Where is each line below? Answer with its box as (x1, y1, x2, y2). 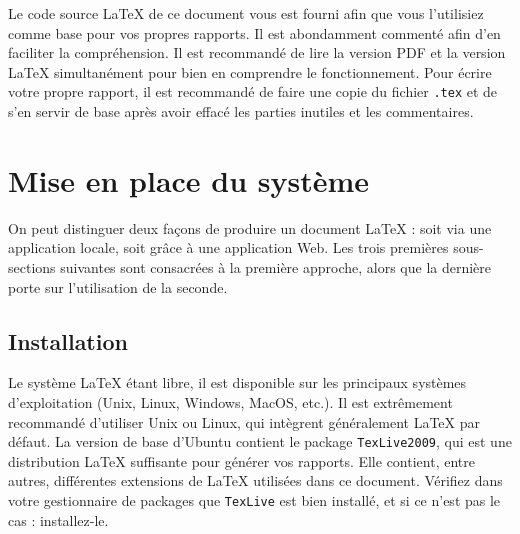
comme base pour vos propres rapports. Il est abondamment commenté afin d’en (8, 22, 501, 43)
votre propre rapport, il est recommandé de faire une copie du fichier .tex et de (8, 81, 498, 102)
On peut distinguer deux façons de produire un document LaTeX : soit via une (8, 217, 492, 238)
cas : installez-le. (8, 509, 109, 530)
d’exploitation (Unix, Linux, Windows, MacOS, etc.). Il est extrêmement (8, 391, 453, 412)
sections (8, 256, 56, 277)
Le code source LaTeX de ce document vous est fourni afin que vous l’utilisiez (8, 3, 484, 23)
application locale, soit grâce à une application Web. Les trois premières (8, 237, 449, 258)
